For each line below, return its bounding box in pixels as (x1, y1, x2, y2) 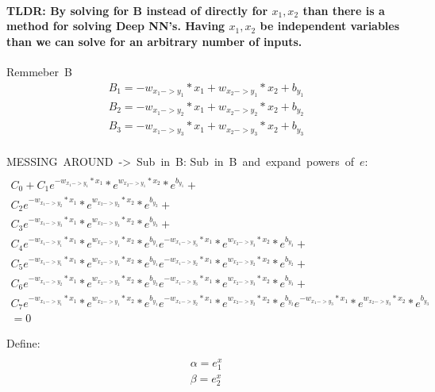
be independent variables (260, 17, 400, 34)
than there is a (302, 2, 385, 18)
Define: (6, 335, 40, 352)
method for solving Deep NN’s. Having (6, 17, 225, 34)
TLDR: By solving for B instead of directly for (6, 2, 268, 18)
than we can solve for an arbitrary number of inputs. (6, 33, 302, 49)
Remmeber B (6, 63, 72, 79)
